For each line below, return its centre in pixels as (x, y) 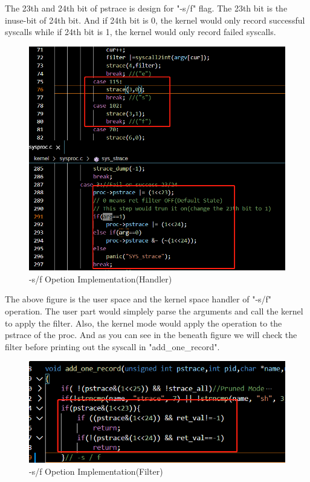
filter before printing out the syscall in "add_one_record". (112, 346)
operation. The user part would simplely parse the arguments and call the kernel (154, 311)
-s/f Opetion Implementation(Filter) (96, 471)
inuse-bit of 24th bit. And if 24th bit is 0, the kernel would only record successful (155, 20)
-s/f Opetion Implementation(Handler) (101, 278)
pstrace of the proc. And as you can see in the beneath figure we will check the (151, 335)
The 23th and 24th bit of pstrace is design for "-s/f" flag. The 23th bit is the (146, 8)
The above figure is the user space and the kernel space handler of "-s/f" (138, 299)
